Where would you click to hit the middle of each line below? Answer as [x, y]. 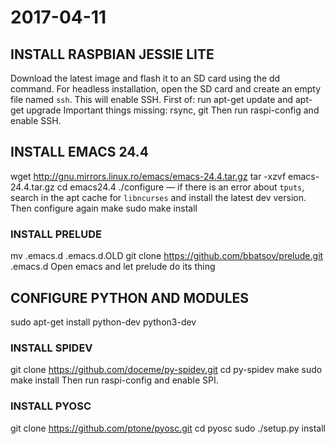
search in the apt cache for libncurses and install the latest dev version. [158, 197]
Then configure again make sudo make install [104, 208]
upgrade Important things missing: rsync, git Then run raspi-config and [173, 110]
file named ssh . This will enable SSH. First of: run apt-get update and [152, 99]
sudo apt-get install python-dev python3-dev [103, 322]
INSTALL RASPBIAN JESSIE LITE [112, 54]
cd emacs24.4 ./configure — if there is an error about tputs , [180, 187]
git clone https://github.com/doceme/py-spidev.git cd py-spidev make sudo [166, 370]
